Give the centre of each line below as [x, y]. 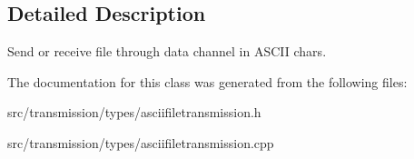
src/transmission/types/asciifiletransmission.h [134, 112]
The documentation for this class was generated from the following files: [207, 81]
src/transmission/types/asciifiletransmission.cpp [141, 142]
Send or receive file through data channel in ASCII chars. [167, 51]
